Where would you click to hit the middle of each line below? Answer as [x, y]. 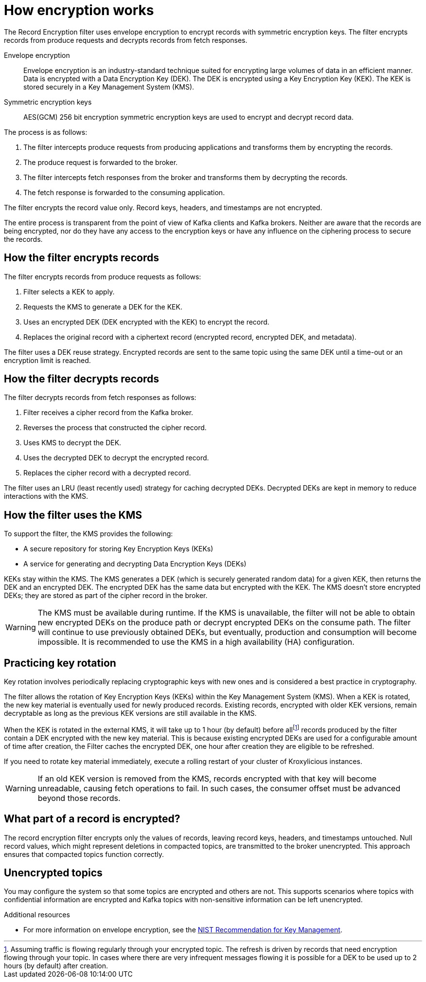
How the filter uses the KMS [73, 515]
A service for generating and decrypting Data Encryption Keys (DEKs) [135, 564]
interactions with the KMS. [46, 496]
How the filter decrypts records [82, 379]
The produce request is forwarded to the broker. [101, 162]
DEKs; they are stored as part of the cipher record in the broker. [106, 596]
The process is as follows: [46, 132]
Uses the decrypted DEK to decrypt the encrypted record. [116, 458]
